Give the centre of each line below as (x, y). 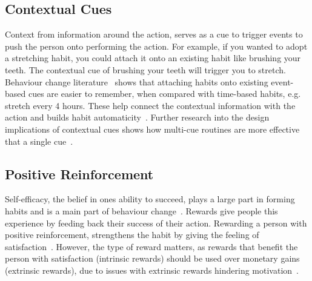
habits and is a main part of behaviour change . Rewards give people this (141, 210)
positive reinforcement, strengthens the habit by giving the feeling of (132, 235)
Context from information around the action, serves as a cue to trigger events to (154, 34)
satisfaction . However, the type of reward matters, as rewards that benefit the (151, 246)
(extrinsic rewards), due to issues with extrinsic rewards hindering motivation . (152, 270)
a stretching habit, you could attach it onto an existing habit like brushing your (153, 58)
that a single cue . (39, 141)
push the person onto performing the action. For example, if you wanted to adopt (156, 46)
